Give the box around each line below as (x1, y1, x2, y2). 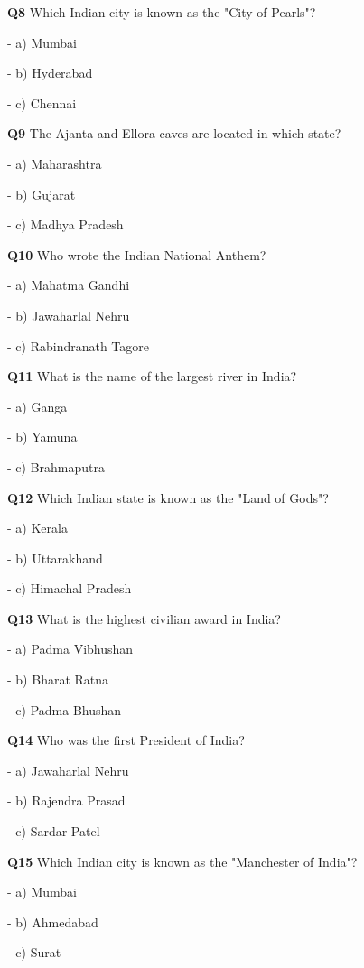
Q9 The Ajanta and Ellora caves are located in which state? (7, 124, 341, 143)
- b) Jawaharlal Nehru (7, 305, 130, 324)
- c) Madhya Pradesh (7, 215, 124, 234)
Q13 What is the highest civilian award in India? (7, 609, 281, 628)
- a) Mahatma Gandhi (7, 275, 130, 294)
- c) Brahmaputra (7, 457, 105, 476)
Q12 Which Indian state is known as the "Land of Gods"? (7, 488, 329, 507)
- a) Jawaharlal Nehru (7, 760, 129, 779)
